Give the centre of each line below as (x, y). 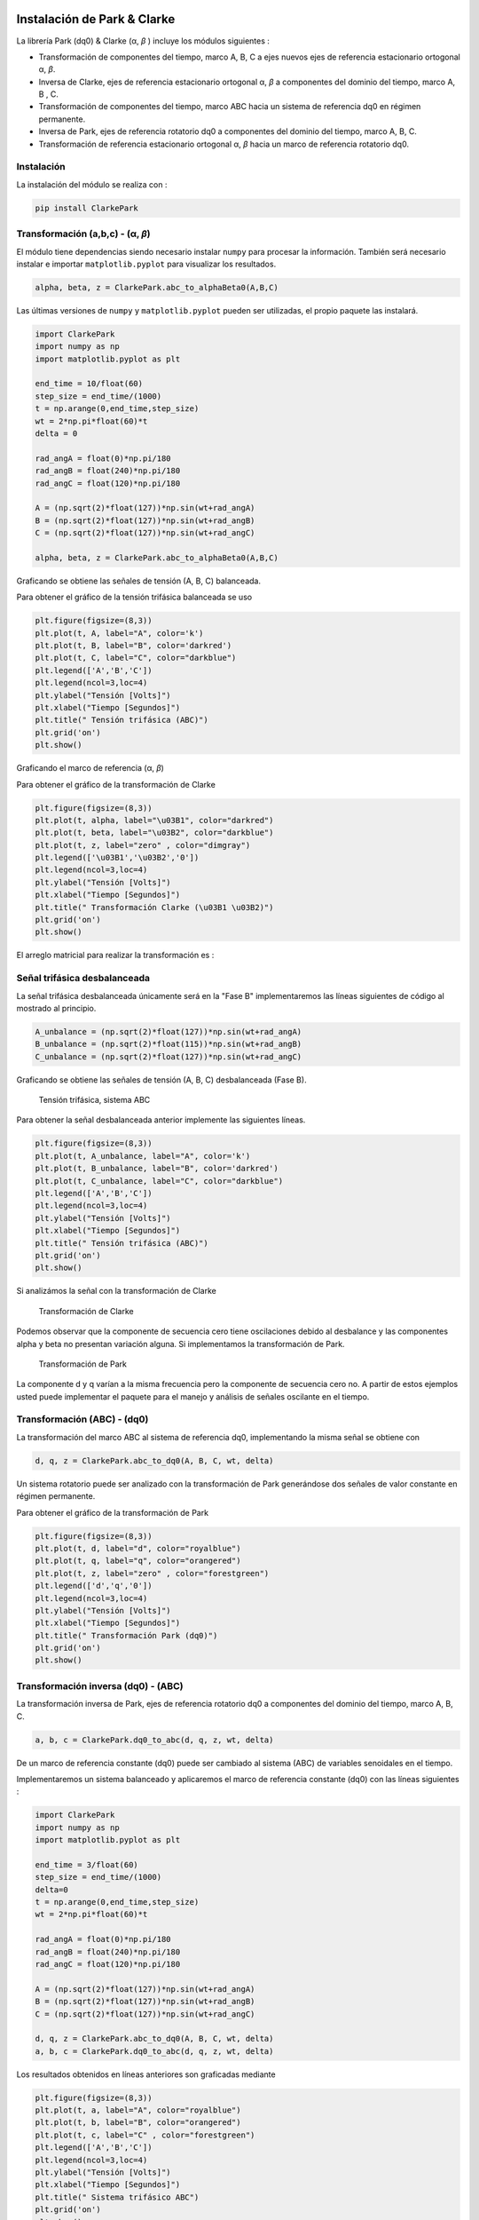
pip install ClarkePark (87, 208)
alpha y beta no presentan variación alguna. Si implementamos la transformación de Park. (181, 1344)
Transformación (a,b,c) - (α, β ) (83, 234)
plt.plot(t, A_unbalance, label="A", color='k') (143, 1156)
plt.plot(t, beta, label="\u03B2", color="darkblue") (154, 833)
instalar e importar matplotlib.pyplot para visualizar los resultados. (146, 264)
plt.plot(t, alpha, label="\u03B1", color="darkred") (154, 820)
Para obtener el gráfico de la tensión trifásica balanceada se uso (134, 597)
